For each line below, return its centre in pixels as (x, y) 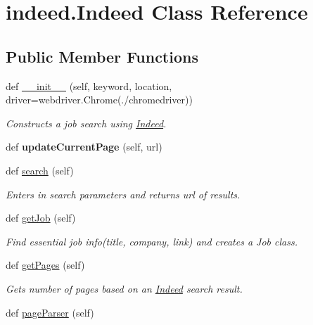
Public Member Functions (102, 56)
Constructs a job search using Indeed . (86, 123)
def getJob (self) (41, 218)
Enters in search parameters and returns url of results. (123, 194)
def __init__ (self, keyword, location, (89, 85)
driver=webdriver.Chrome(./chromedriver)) (99, 100)
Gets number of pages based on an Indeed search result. (124, 288)
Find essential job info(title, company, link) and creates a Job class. (152, 241)
